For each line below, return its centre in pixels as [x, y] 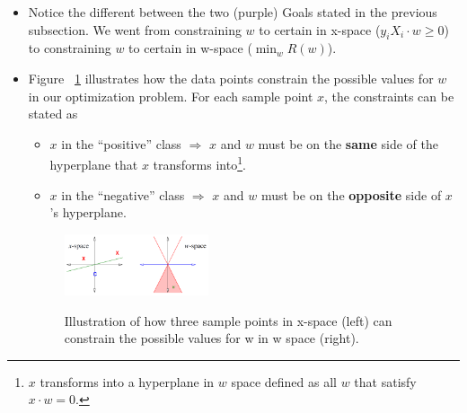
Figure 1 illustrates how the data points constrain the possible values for [231, 78]
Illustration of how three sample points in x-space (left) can [228, 320]
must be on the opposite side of [351, 194]
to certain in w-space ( [190, 48]
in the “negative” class [123, 194]
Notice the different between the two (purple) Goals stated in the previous [233, 11]
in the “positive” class [121, 143]
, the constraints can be [389, 96]
